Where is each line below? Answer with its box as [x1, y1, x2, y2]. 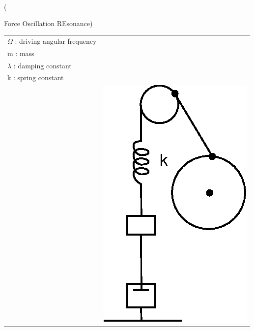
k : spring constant [7, 72, 64, 83]
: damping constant [13, 60, 72, 70]
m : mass [7, 48, 34, 58]
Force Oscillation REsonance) [4, 18, 93, 28]
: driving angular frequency [15, 35, 97, 46]
